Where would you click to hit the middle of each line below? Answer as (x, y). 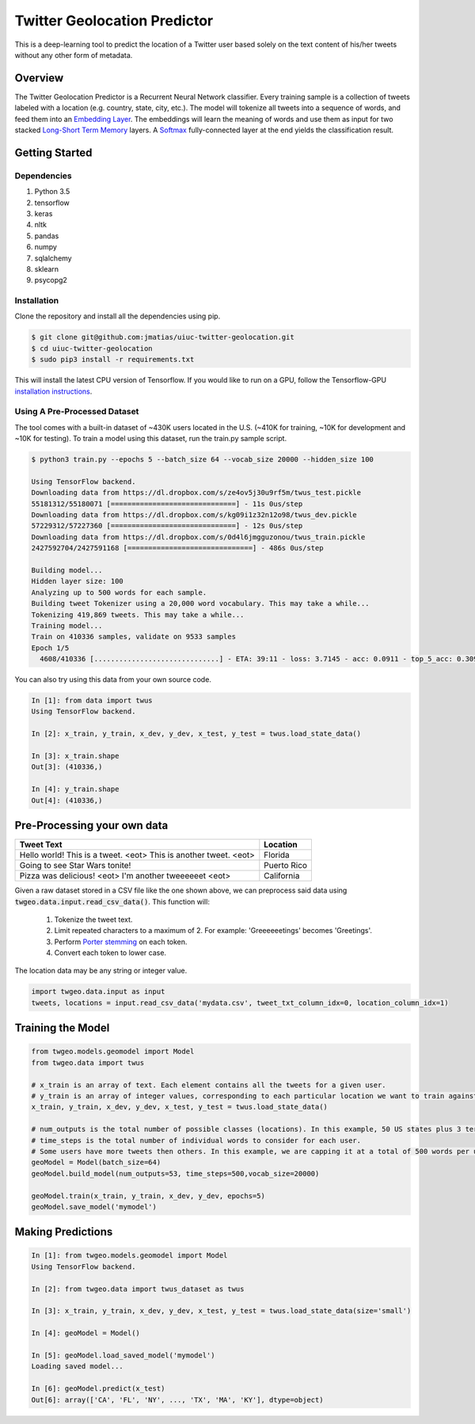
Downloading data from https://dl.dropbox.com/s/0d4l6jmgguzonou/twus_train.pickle (198, 537)
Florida (277, 855)
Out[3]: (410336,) (67, 767)
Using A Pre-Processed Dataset (77, 412)
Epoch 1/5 (50, 648)
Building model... (67, 570)
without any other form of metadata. (74, 55)
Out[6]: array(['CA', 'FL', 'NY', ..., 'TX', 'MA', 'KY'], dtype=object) (177, 1399)
